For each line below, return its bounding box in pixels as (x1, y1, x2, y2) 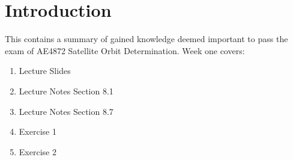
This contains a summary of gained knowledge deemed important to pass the (5, 32, 288, 45)
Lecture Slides (19, 64, 71, 77)
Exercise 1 (19, 125, 56, 138)
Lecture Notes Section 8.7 (19, 105, 113, 117)
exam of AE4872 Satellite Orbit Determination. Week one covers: (5, 44, 245, 57)
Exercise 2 (19, 145, 56, 158)
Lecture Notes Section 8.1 (19, 84, 113, 97)
